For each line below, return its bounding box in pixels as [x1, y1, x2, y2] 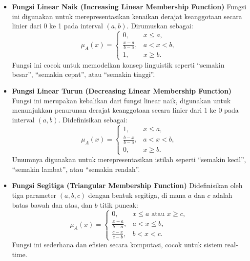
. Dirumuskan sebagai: [126, 21, 193, 31]
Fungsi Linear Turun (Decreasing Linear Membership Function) [12, 85, 232, 95]
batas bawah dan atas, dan [12, 199, 93, 210]
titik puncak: [100, 199, 138, 210]
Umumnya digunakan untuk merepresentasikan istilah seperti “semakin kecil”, [12, 154, 246, 165]
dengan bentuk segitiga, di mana [88, 190, 186, 200]
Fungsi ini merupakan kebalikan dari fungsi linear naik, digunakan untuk [12, 95, 231, 105]
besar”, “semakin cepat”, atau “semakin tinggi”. [12, 69, 155, 79]
